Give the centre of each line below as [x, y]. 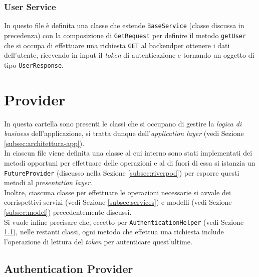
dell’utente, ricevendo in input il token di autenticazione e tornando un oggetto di [129, 55]
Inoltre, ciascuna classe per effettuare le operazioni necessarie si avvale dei [117, 192]
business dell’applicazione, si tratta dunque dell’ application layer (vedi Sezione [124, 133]
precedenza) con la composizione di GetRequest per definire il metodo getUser [125, 35]
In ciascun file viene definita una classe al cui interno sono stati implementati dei [128, 153]
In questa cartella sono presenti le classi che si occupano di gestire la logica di [123, 123]
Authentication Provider [69, 268]
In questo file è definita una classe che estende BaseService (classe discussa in [124, 25]
